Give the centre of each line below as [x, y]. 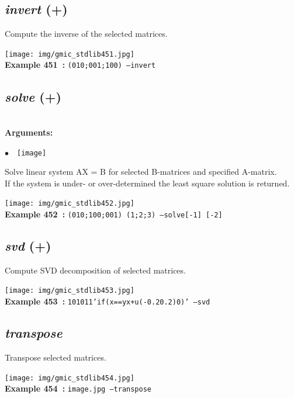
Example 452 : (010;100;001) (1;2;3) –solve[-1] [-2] [114, 214]
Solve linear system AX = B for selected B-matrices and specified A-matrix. [141, 172]
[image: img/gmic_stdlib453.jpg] [70, 291]
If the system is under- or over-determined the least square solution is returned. [147, 183]
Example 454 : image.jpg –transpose [78, 388]
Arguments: [29, 132]
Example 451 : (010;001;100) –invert [80, 65]
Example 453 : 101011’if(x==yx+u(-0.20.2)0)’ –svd [108, 301]
